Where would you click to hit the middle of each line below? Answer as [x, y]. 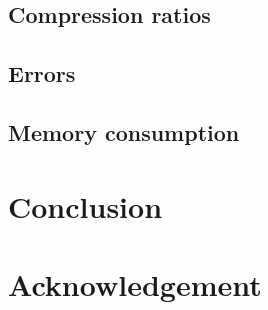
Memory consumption [124, 131]
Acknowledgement [135, 283]
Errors [42, 73]
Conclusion [85, 205]
